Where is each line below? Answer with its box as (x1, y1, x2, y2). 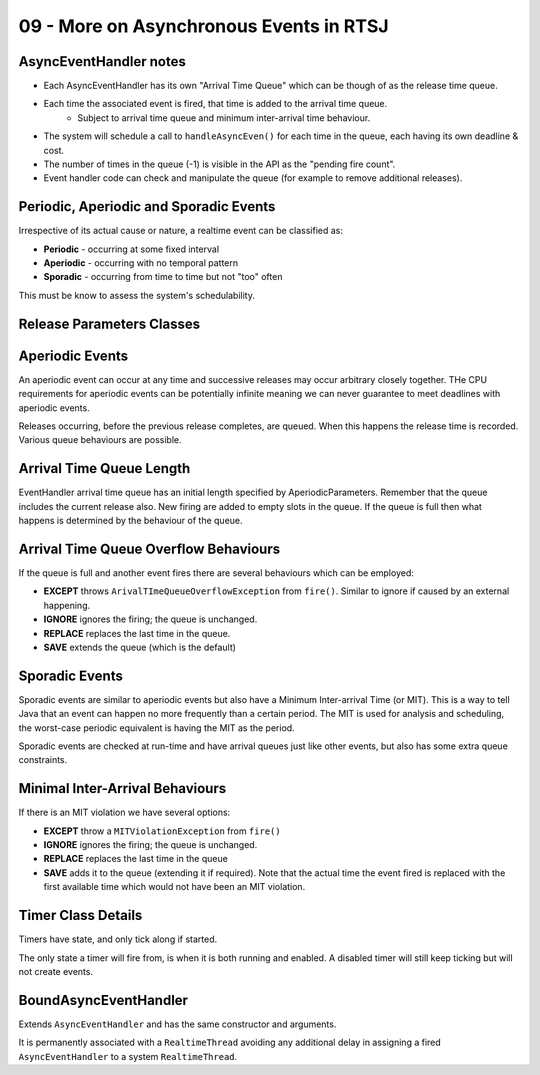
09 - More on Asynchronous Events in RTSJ (18, 15, 389, 37)
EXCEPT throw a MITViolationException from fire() (43, 825, 281, 837)
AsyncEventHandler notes (18, 53, 187, 70)
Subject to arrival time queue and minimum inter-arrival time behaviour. (77, 111, 371, 124)
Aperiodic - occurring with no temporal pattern (43, 257, 239, 269)
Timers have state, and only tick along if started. (18, 933, 218, 945)
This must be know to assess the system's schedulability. (18, 289, 255, 301)
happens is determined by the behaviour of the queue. (18, 515, 244, 527)
